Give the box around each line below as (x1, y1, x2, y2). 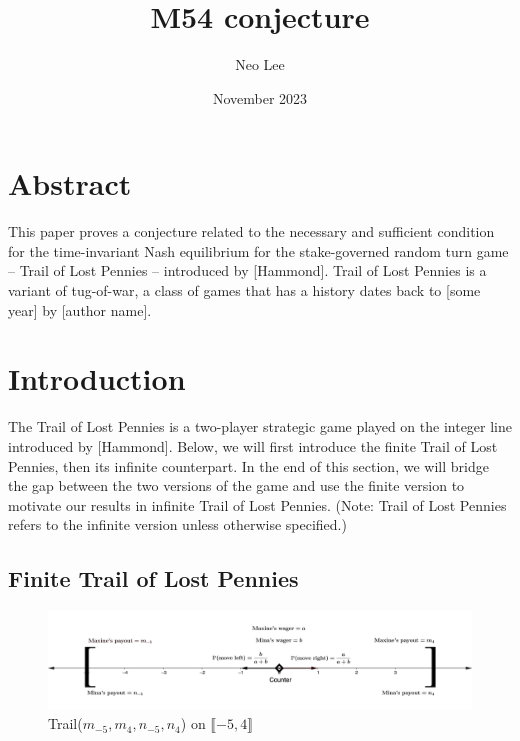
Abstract (8, 163, 132, 204)
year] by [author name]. (8, 299, 152, 320)
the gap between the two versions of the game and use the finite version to (8, 475, 465, 496)
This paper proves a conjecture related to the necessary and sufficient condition (8, 221, 495, 242)
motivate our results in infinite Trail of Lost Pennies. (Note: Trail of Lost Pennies (8, 494, 507, 515)
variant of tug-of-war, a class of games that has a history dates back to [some (8, 280, 481, 301)
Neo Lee (235, 54, 285, 75)
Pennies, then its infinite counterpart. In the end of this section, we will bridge (8, 455, 489, 476)
